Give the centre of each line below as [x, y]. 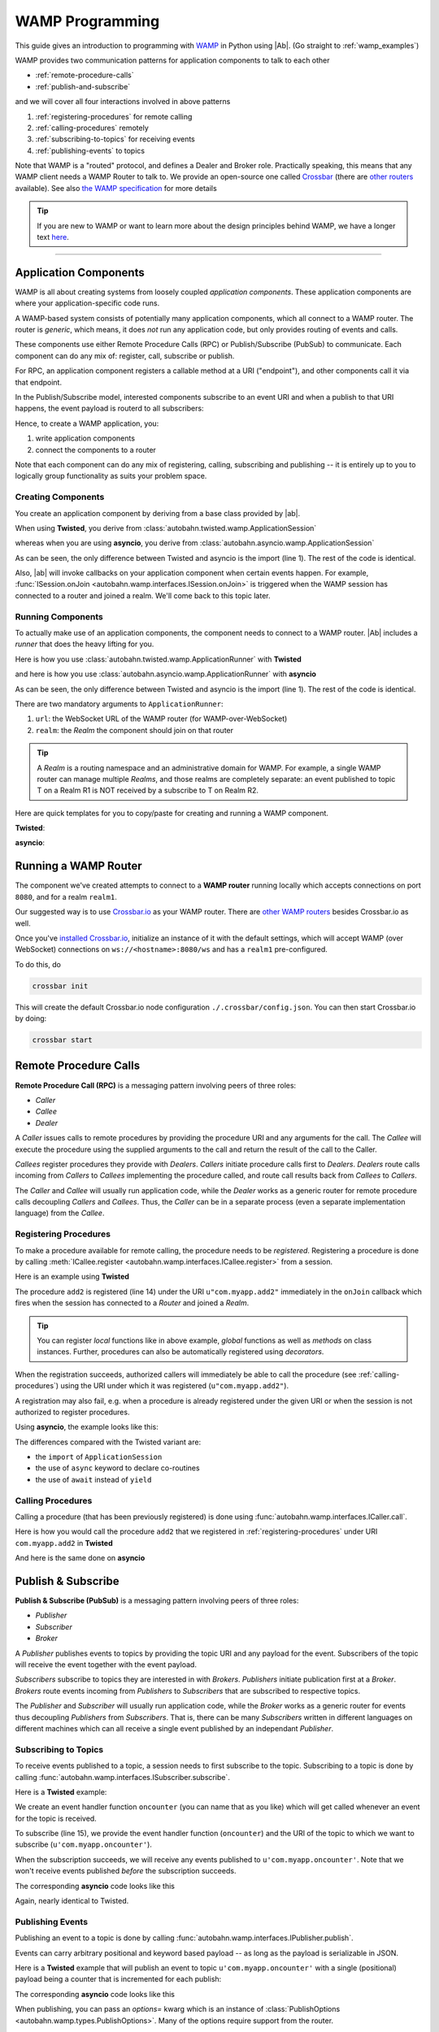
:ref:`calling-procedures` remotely [92, 128]
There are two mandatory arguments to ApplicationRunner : [119, 704]
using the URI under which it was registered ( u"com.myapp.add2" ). [174, 1386]
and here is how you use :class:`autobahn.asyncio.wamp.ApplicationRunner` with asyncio [166, 674]
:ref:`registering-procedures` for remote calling [114, 116]
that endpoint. [39, 382]
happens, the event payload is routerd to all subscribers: [109, 408]
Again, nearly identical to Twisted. [72, 1901]
